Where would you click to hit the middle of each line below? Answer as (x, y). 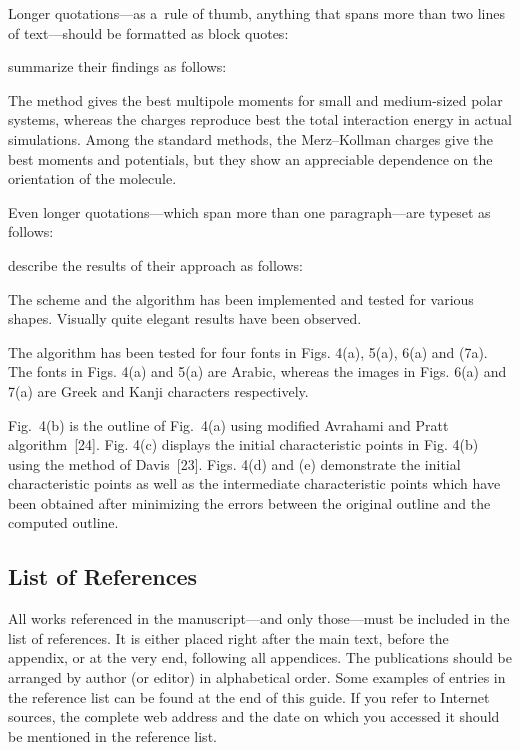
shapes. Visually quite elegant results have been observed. (185, 318)
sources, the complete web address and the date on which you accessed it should (254, 716)
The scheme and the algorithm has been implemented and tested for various (241, 298)
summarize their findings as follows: (117, 66)
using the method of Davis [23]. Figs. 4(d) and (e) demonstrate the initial (234, 463)
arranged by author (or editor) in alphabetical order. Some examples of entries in (257, 677)
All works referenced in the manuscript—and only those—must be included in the (259, 618)
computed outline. (63, 522)
